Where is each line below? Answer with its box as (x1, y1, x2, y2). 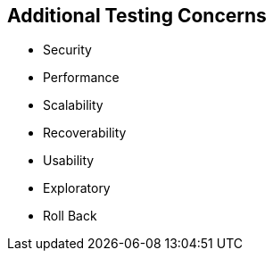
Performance (43, 70, 120, 86)
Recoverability (43, 125, 127, 141)
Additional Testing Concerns (7, 4, 267, 27)
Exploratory (43, 180, 111, 196)
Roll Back (43, 208, 97, 224)
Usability (43, 153, 95, 169)
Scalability (43, 97, 103, 113)
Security (43, 42, 92, 58)
